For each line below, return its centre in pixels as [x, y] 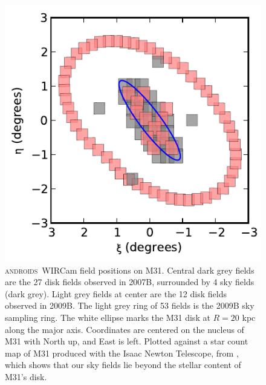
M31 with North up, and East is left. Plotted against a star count [127, 341]
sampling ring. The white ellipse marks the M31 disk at [108, 317]
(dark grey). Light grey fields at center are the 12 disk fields [116, 293]
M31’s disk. [26, 376]
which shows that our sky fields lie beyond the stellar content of [123, 365]
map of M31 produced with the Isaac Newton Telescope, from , [122, 353]
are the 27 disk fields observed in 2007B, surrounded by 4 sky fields [130, 282]
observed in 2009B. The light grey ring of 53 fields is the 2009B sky [130, 305]
